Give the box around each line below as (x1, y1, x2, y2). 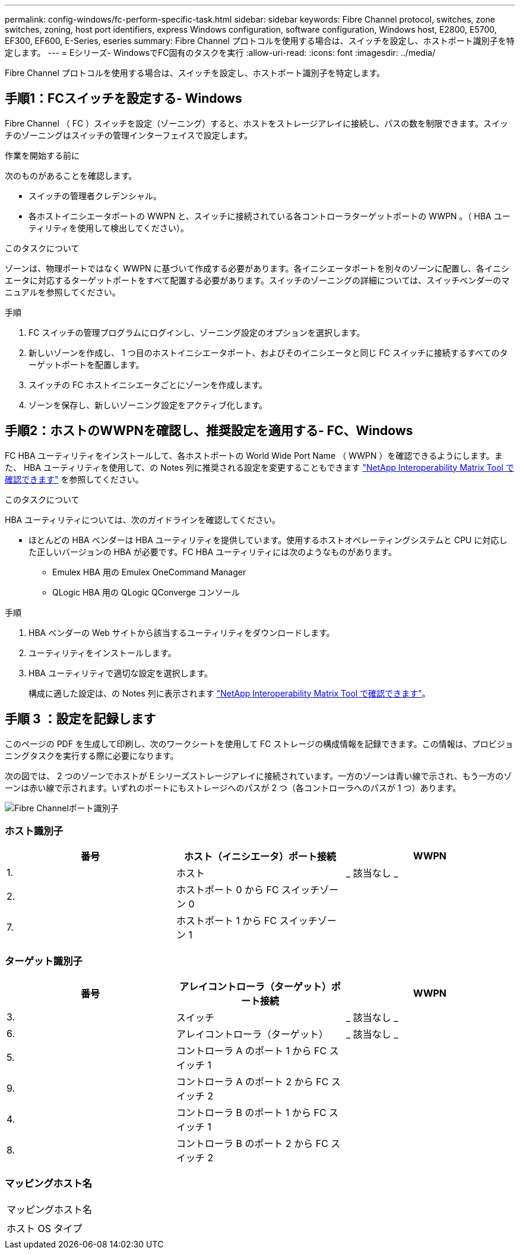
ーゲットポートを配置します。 (28, 359, 144, 370)
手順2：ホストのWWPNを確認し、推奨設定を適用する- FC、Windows (5, 423, 413, 439)
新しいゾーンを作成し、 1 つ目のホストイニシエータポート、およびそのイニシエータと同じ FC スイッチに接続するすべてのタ (28, 347, 508, 358)
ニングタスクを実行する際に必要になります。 (5, 750, 179, 761)
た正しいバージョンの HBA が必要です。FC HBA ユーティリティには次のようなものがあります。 (28, 546, 397, 557)
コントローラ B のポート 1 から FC (176, 1107, 326, 1119)
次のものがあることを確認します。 (5, 170, 137, 181)
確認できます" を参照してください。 (5, 474, 144, 484)
